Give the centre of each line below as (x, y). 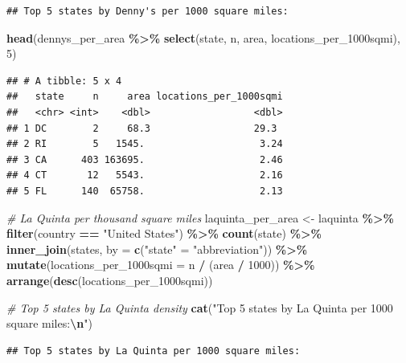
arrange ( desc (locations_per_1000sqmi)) (110, 280)
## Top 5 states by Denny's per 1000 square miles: (148, 11)
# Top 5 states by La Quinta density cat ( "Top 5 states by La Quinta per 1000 (200, 307)
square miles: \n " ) (49, 323)
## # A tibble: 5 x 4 (64, 81)
